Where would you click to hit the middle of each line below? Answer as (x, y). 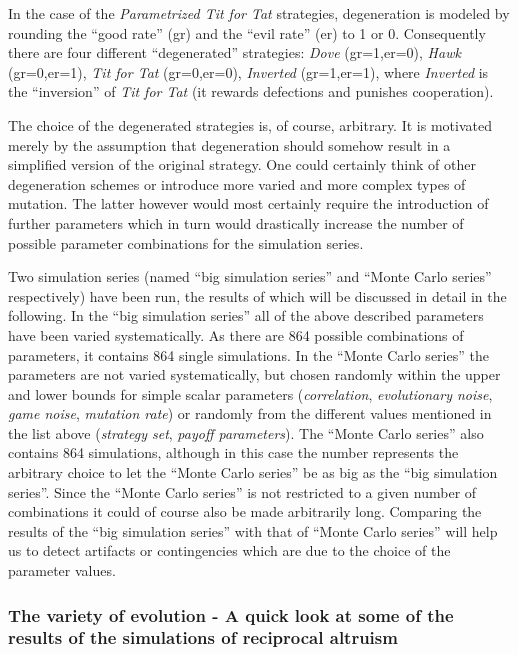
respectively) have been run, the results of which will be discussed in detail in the (257, 295)
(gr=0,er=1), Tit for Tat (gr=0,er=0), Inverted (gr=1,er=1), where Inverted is (248, 71)
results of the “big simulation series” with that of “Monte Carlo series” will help (253, 530)
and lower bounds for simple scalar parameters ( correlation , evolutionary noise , (250, 393)
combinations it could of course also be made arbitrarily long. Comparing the (245, 511)
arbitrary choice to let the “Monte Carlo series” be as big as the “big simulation (253, 472)
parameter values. (62, 570)
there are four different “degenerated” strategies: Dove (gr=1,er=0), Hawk (234, 52)
